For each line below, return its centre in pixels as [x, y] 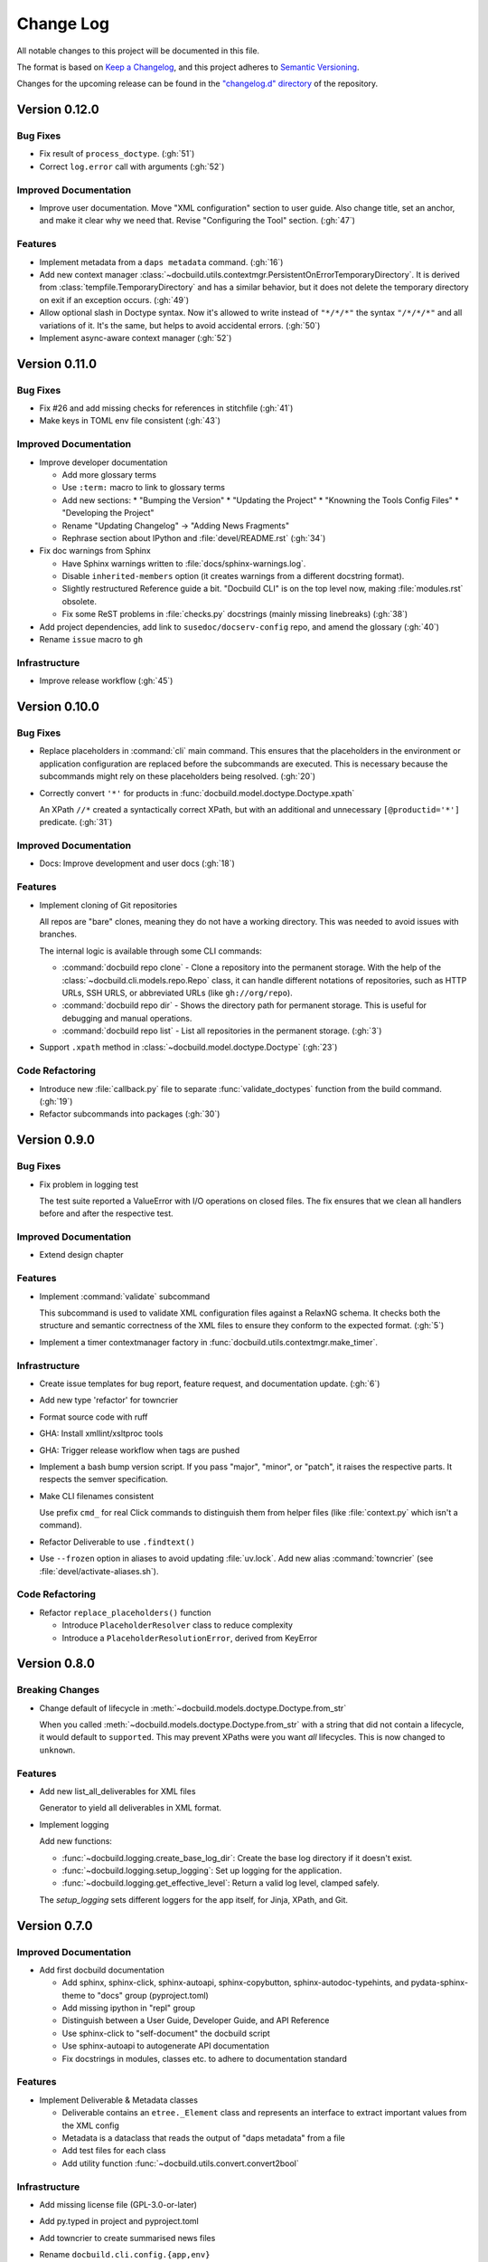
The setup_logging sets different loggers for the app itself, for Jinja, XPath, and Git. [193, 1899]
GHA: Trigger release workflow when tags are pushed [139, 1450]
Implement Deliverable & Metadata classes [119, 2100]
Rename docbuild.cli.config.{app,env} [125, 2255]
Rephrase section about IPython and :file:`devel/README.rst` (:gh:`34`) [194, 537]
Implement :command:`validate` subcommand [125, 1296]
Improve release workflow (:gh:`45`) [106, 681]
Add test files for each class [114, 2151]
